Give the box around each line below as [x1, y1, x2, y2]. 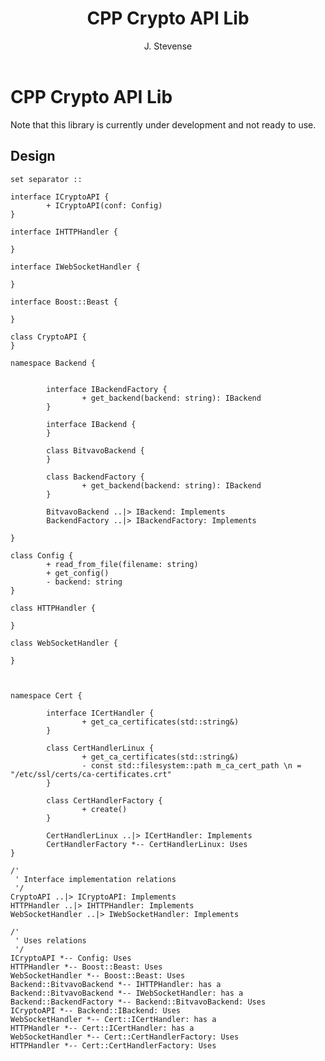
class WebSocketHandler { [10, 638, 118, 648]
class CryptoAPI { [10, 332, 87, 342]
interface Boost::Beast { [10, 297, 118, 307]
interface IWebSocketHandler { [10, 262, 141, 272]
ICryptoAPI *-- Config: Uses [10, 953, 132, 963]
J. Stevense [143, 40, 193, 52]
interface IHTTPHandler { [10, 227, 118, 237]
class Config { [10, 550, 74, 561]
